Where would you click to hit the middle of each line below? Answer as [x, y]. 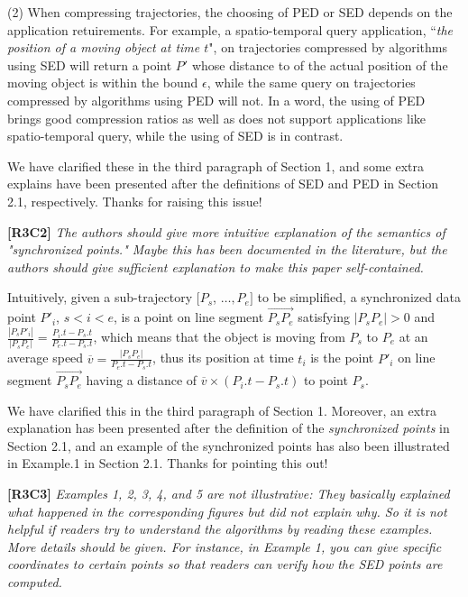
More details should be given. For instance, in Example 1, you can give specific [225, 546]
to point [326, 380]
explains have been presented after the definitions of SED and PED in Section [223, 184]
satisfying [324, 317]
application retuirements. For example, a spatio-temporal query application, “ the [230, 29]
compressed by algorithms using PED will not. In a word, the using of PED [216, 100]
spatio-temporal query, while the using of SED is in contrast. [175, 136]
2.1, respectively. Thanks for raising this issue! [135, 201]
